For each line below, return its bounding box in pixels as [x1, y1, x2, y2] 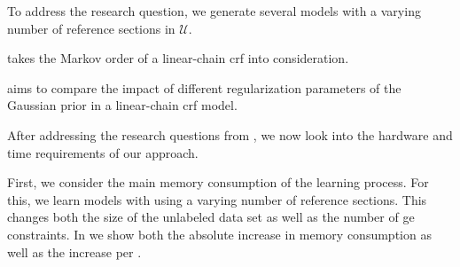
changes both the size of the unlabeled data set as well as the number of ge [7, 208, 415, 226]
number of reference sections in [7, 19, 175, 37]
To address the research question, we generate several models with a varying [7, 2, 421, 20]
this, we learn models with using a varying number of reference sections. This [7, 190, 427, 208]
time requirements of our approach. [7, 143, 199, 161]
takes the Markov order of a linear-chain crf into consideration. [7, 49, 349, 67]
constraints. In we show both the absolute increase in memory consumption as [7, 224, 432, 243]
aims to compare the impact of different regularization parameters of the [7, 78, 402, 97]
